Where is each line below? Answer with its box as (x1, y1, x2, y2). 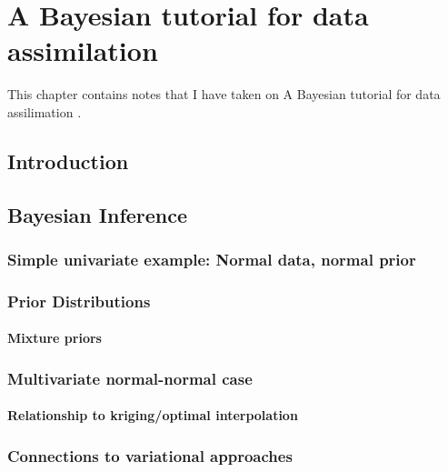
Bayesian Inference (7, 200, 188, 228)
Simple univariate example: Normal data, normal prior (7, 247, 416, 270)
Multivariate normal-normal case (7, 367, 253, 389)
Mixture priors (7, 328, 102, 347)
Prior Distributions (7, 289, 151, 312)
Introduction (7, 146, 129, 175)
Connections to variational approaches (7, 444, 293, 467)
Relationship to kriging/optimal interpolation (7, 406, 298, 425)
